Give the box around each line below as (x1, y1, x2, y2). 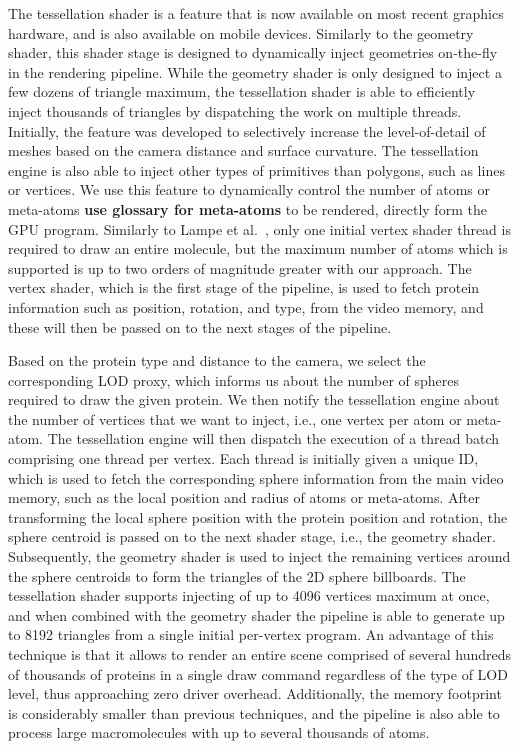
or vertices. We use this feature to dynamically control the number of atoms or (8, 179, 490, 200)
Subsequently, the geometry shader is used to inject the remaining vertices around (8, 546, 511, 567)
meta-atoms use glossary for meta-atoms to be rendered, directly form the (8, 198, 487, 219)
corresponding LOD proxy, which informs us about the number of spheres (8, 369, 459, 390)
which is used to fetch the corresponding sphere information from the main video (8, 467, 504, 488)
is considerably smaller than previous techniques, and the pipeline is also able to (8, 702, 500, 723)
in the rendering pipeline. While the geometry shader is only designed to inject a (8, 61, 502, 82)
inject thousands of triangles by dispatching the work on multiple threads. (8, 100, 462, 121)
